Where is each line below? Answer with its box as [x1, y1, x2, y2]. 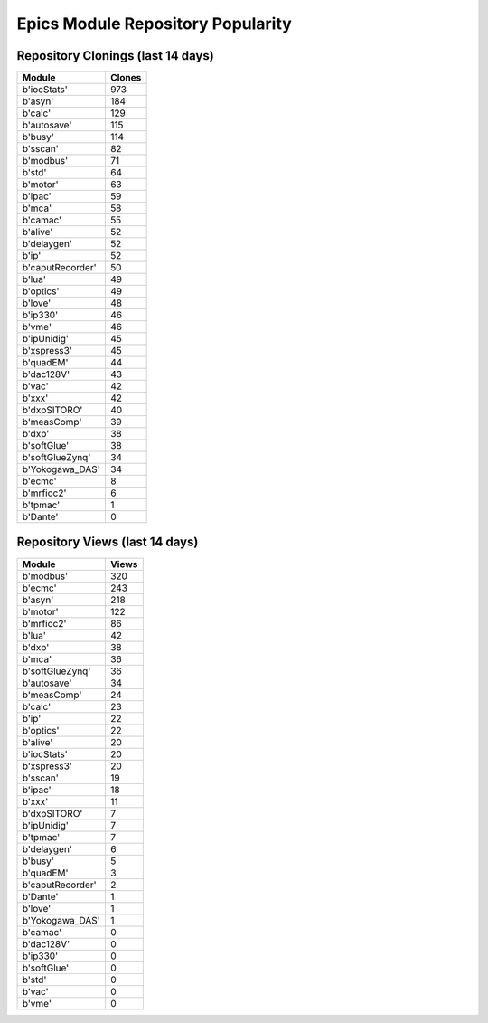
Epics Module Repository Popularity [16, 14, 293, 33]
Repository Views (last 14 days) [16, 535, 199, 550]
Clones [109, 71, 142, 84]
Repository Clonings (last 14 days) [16, 48, 214, 63]
